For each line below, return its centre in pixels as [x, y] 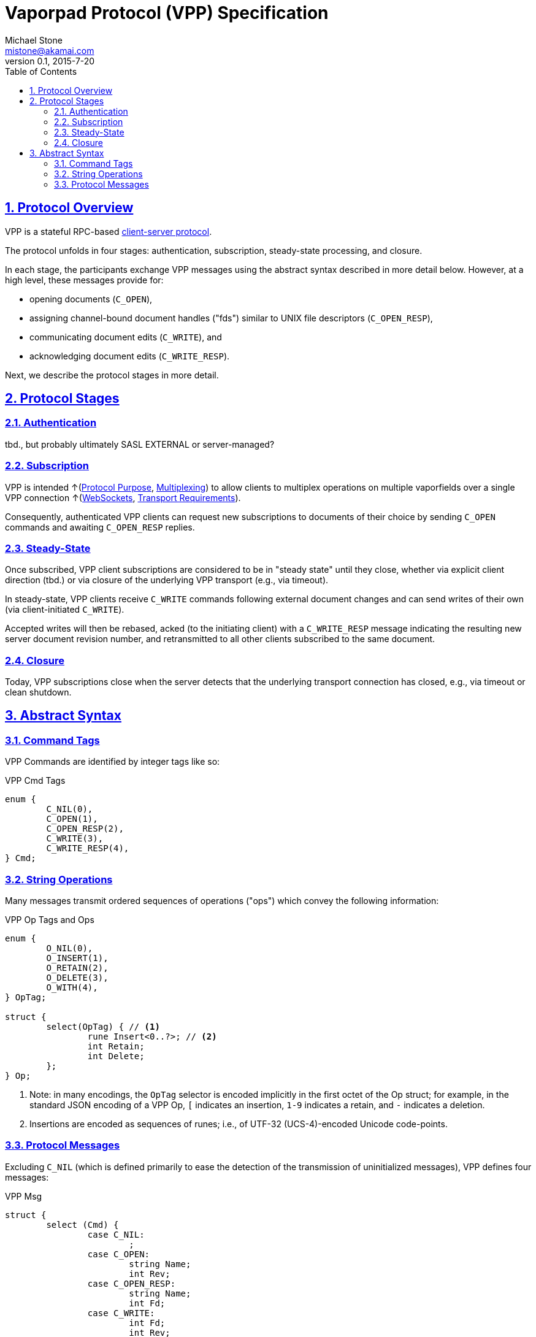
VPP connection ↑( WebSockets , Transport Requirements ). [123, 497]
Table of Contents [41, 71]
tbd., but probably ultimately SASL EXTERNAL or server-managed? [140, 444]
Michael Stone [34, 40]
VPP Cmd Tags [35, 781]
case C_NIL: [116, 1234]
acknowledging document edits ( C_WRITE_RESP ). [130, 356]
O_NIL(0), [70, 948]
